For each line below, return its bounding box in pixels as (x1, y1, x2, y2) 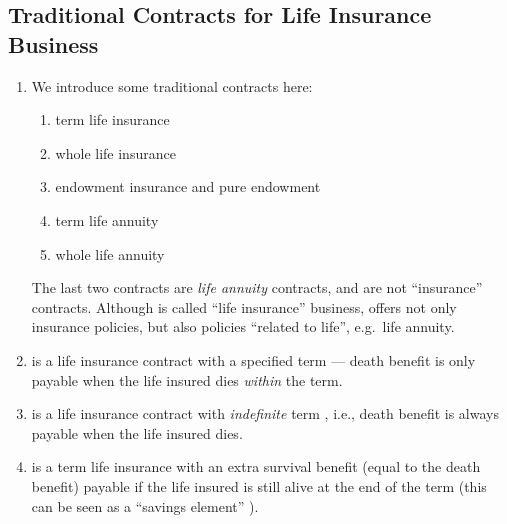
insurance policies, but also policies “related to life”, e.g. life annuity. (31, 316, 455, 337)
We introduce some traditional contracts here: (31, 75, 313, 96)
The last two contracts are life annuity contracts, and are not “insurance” (31, 277, 483, 298)
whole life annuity (55, 243, 165, 264)
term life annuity (55, 209, 159, 230)
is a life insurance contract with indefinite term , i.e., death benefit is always (31, 403, 499, 424)
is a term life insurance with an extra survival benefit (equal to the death (31, 456, 481, 477)
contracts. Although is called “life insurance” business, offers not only (31, 296, 457, 317)
